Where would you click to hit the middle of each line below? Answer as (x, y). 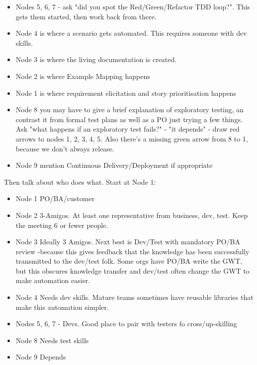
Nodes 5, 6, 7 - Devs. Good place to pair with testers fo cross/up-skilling (126, 324)
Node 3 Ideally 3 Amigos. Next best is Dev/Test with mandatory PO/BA (128, 242)
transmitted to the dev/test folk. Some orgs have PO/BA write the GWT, (129, 261)
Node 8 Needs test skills (52, 340)
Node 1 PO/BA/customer (55, 198)
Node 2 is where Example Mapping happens (83, 76)
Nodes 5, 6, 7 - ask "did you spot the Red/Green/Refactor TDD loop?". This (133, 6)
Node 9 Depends (41, 357)
